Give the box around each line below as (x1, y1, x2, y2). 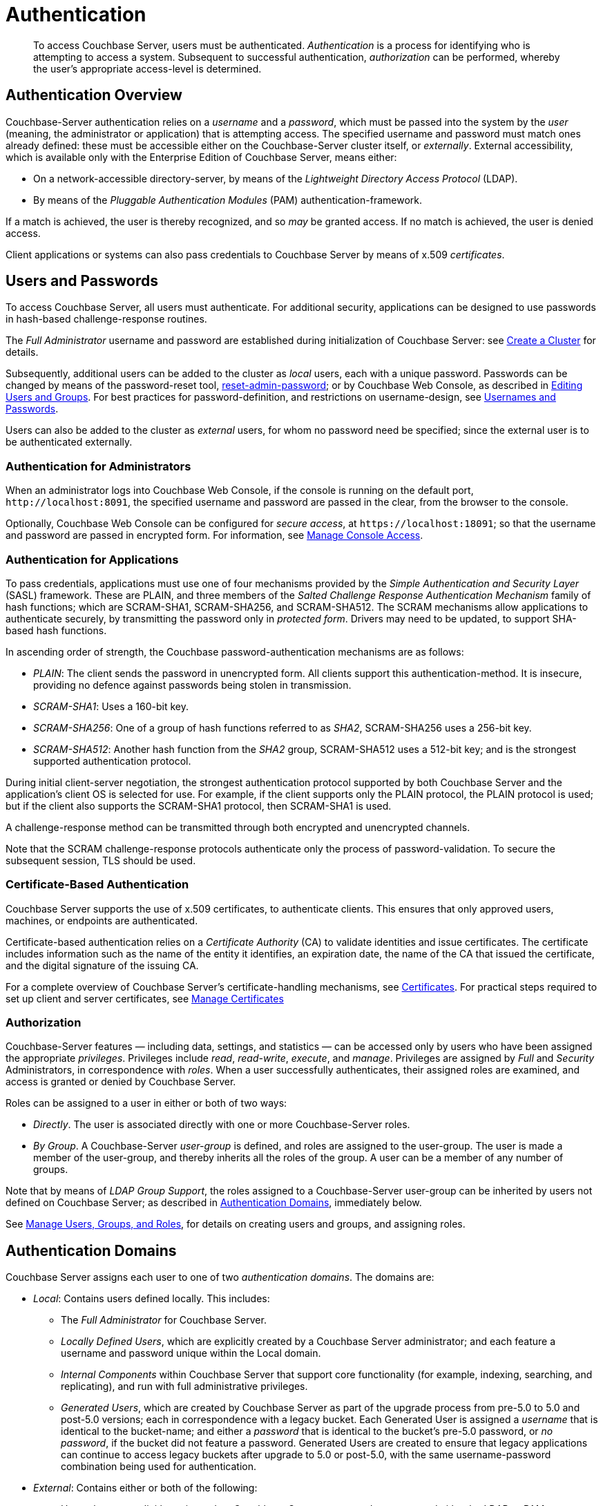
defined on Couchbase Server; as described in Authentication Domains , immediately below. (6, 1197, 422, 1209)
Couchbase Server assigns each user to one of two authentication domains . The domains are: (6, 1271, 434, 1284)
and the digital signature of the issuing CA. (6, 959, 199, 971)
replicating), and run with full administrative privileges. (61, 1380, 308, 1393)
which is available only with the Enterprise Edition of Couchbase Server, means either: (6, 151, 397, 163)
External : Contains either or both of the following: (33, 1482, 258, 1494)
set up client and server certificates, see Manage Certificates (6, 992, 284, 1004)
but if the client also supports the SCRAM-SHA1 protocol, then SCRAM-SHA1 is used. (6, 799, 392, 812)
